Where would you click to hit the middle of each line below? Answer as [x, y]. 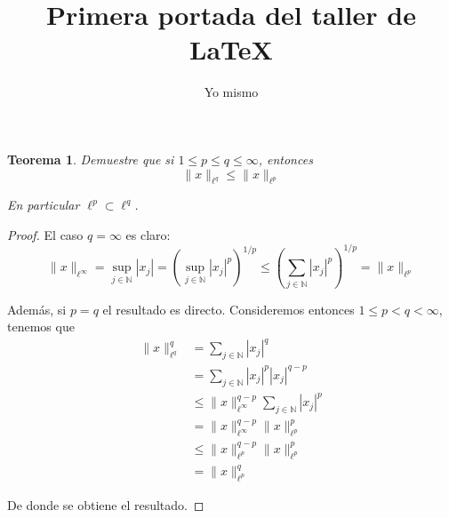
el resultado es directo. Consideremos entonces [229, 309]
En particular [44, 205]
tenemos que [41, 327]
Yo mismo [231, 92]
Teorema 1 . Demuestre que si [91, 159]
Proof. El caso [45, 234]
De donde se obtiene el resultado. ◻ [106, 504]
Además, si [37, 309]
